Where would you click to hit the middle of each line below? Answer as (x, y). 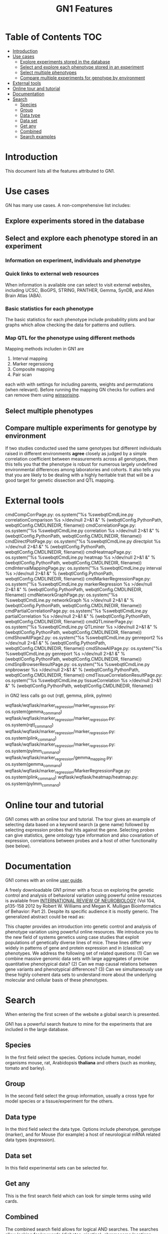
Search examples (38, 136)
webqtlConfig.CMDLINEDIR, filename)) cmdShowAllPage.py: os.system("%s (84, 648)
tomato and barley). (26, 1068)
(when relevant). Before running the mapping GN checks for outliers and (80, 390)
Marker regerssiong (33, 364)
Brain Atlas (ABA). (24, 296)
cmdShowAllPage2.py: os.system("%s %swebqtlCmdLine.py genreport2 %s (84, 637)
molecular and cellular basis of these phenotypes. (57, 980)
